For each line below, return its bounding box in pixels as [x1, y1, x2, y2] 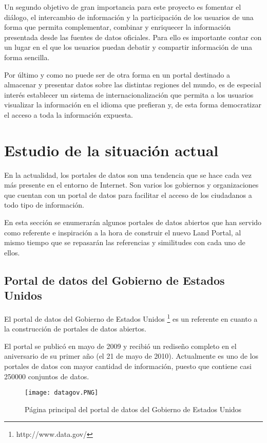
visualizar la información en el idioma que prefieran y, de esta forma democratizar [4, 99, 261, 110]
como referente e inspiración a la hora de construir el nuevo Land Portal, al [4, 227, 241, 237]
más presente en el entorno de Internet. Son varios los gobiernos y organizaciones [4, 179, 259, 190]
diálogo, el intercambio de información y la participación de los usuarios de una [4, 11, 254, 22]
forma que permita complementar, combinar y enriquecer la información [4, 22, 231, 32]
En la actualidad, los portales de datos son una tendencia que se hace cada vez [4, 169, 252, 180]
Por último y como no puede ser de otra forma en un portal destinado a [4, 69, 230, 80]
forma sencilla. [4, 51, 50, 62]
